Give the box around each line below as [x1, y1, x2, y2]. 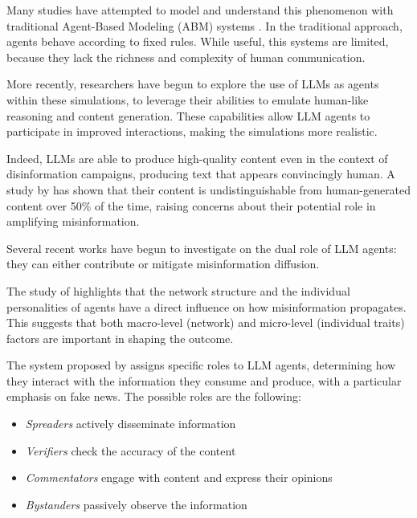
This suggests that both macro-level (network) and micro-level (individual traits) [6, 314, 405, 331]
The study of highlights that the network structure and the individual [6, 282, 350, 299]
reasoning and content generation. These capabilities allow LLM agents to [6, 107, 370, 124]
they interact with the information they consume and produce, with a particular [6, 372, 402, 389]
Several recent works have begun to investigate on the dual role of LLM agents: [6, 239, 397, 256]
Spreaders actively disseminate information [25, 415, 236, 432]
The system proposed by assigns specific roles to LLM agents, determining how [6, 357, 396, 373]
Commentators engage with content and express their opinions [25, 469, 333, 486]
